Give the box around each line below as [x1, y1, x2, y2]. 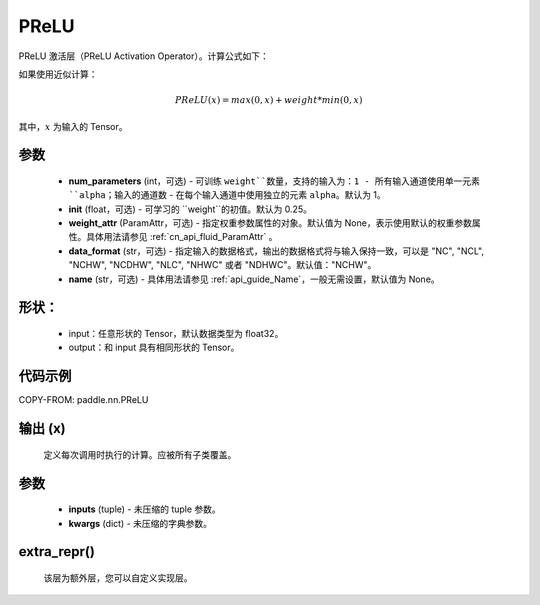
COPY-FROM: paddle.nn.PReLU [18, 394, 149, 406]
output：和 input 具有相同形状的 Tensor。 [68, 341, 240, 354]
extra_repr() [18, 543, 95, 560]
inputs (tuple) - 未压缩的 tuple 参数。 [68, 503, 222, 515]
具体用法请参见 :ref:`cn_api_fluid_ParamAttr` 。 [85, 231, 278, 243]
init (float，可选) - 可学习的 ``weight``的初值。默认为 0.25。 [68, 203, 312, 215]
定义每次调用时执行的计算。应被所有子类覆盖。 [43, 448, 237, 460]
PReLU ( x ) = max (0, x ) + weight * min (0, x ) [175, 95, 363, 106]
